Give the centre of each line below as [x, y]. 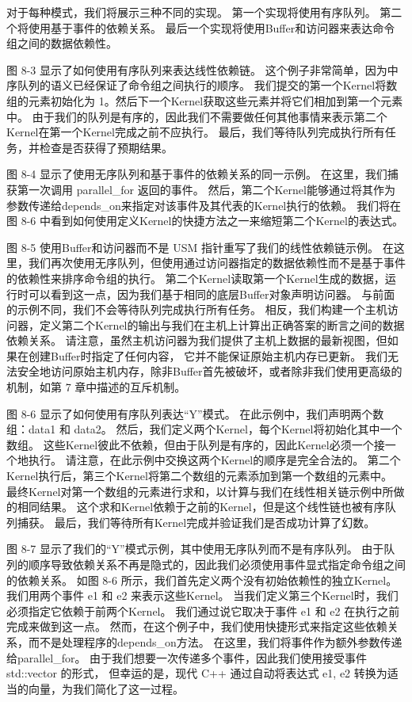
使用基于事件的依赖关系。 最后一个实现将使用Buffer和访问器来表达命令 [212, 27]
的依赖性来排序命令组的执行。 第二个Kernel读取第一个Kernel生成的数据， [196, 278]
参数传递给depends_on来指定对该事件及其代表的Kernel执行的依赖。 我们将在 [204, 205]
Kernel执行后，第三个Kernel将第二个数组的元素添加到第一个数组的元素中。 [199, 476]
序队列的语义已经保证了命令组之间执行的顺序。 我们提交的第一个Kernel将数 [202, 85]
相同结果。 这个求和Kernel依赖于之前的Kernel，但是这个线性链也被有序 [201, 507]
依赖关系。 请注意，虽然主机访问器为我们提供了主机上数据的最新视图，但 [197, 340]
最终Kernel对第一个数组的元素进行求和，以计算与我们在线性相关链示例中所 [200, 491]
